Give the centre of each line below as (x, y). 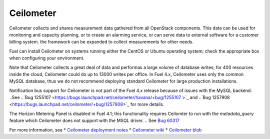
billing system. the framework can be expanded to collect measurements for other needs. (101, 42)
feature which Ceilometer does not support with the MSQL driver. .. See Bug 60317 (94, 120)
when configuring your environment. (47, 58)
